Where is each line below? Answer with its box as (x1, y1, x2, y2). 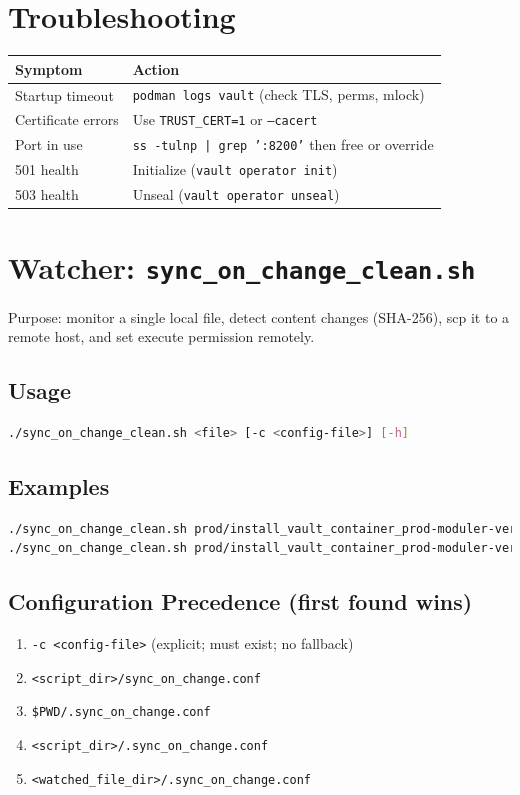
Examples (8, 470, 110, 501)
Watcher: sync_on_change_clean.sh (8, 247, 476, 288)
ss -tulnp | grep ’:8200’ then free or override (132, 134, 434, 155)
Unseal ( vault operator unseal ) (132, 184, 340, 205)
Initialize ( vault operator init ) (132, 159, 338, 180)
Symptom (15, 58, 83, 79)
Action (132, 58, 180, 79)
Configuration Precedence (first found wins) (8, 586, 473, 617)
